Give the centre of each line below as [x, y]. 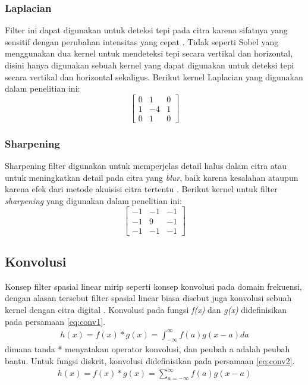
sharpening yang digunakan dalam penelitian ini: [93, 200]
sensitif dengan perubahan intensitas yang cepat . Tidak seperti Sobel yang [142, 41]
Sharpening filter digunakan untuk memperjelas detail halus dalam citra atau [146, 166]
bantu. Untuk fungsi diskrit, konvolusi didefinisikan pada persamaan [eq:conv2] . [150, 361]
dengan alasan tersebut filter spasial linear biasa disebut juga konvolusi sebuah [148, 298]
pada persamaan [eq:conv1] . [55, 321]
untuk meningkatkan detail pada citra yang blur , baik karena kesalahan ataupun [152, 177]
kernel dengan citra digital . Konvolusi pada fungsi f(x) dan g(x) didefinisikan [146, 309]
